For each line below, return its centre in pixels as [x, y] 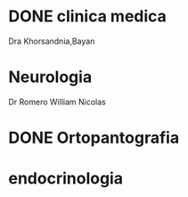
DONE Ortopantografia [94, 138]
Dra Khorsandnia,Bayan [52, 41]
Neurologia [50, 77]
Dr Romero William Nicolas [57, 102]
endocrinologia [66, 179]
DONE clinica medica [87, 16]
